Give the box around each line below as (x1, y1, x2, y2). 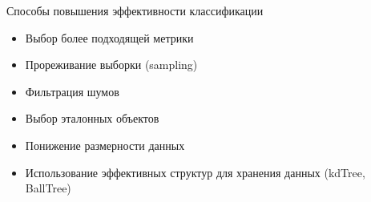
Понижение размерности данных (25, 136, 185, 153)
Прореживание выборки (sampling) (25, 56, 198, 73)
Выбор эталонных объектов (25, 110, 159, 127)
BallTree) (25, 180, 71, 196)
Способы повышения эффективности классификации (6, 2, 264, 18)
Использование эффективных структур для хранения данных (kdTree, (25, 164, 365, 180)
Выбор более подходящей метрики (25, 29, 194, 46)
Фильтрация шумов (25, 83, 119, 99)
